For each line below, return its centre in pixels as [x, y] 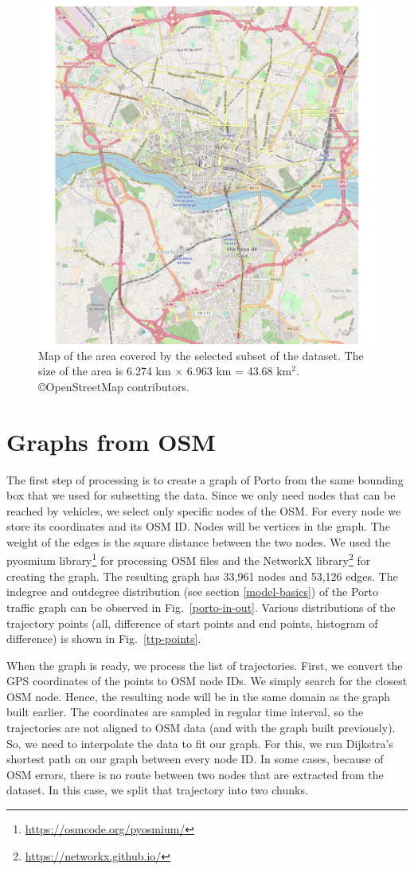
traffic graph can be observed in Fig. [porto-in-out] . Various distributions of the [201, 607]
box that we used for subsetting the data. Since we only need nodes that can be [201, 495]
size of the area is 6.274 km [105, 371]
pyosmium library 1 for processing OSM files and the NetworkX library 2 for [189, 559]
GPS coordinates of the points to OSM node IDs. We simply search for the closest [207, 681]
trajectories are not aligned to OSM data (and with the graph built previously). [201, 728]
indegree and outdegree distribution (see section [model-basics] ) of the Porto [193, 592]
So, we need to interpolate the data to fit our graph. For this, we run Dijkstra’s [200, 743]
